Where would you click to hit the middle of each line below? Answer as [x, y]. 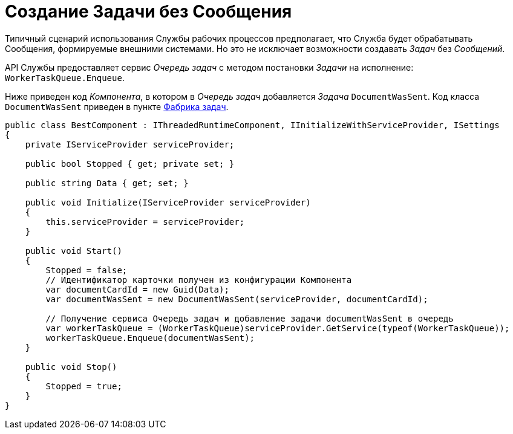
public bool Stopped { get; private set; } [130, 164]
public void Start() [74, 251]
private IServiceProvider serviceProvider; [130, 144]
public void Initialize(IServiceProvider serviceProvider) [168, 202]
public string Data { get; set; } [107, 183]
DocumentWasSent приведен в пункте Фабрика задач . [117, 106]
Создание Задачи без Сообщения [149, 11]
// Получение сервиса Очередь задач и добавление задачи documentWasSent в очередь [250, 318]
